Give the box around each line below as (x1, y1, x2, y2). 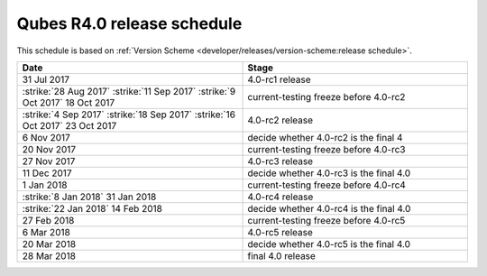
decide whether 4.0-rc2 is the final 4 (247, 131, 403, 143)
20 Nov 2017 (22, 143, 77, 155)
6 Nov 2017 (22, 131, 71, 143)
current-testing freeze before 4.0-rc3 (247, 143, 406, 155)
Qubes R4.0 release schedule (16, 14, 243, 33)
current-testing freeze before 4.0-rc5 (247, 214, 406, 226)
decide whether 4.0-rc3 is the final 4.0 (247, 167, 411, 179)
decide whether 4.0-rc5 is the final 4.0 (247, 237, 410, 250)
